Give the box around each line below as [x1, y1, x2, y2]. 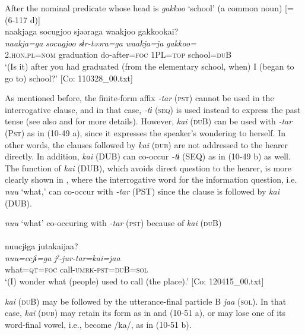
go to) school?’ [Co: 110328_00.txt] [5, 71, 133, 84]
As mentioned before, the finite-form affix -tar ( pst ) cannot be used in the [5, 92, 274, 104]
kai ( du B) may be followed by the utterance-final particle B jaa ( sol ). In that [5, 295, 287, 307]
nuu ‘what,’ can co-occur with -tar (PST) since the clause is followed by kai [5, 184, 279, 197]
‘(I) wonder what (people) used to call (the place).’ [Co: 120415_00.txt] [5, 275, 264, 287]
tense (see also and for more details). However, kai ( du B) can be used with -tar [5, 115, 293, 127]
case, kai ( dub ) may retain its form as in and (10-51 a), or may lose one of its [5, 306, 286, 319]
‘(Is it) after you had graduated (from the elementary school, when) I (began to [5, 60, 294, 72]
